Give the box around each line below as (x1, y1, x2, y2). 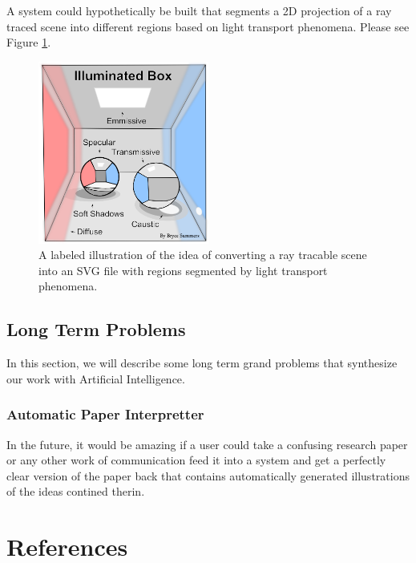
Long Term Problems (6, 317, 186, 342)
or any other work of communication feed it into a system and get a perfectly (6, 452, 386, 468)
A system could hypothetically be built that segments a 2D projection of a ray (6, 2, 392, 18)
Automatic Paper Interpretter (6, 404, 204, 424)
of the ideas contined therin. (6, 483, 145, 500)
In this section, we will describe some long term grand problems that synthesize (6, 354, 398, 371)
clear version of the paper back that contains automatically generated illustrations (6, 467, 410, 484)
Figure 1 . (6, 34, 51, 51)
